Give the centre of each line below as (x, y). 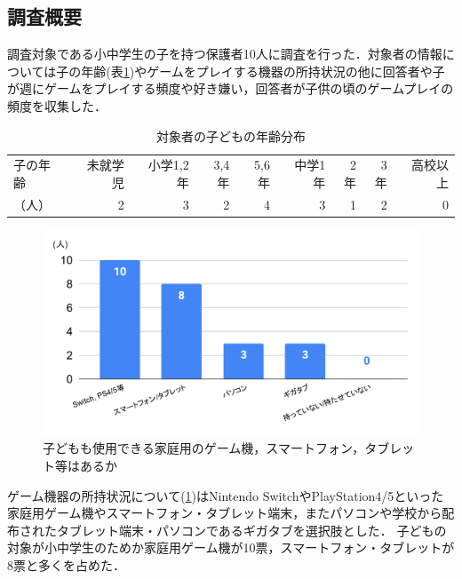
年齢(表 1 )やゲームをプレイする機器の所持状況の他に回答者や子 (263, 71)
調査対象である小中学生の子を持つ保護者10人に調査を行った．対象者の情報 (225, 54)
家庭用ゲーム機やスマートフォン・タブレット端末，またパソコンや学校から (225, 513)
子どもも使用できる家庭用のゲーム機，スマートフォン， (204, 448)
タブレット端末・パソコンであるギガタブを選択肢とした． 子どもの (251, 530)
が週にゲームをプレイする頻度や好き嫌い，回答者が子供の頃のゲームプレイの (231, 88)
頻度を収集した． (57, 105)
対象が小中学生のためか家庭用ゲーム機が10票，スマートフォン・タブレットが (231, 547)
